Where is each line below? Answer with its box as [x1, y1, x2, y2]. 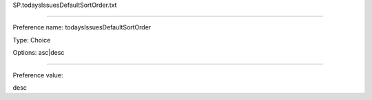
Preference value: [12, 71, 63, 79]
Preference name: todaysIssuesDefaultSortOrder [12, 23, 152, 32]
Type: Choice [12, 36, 51, 44]
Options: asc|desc [12, 49, 65, 57]
